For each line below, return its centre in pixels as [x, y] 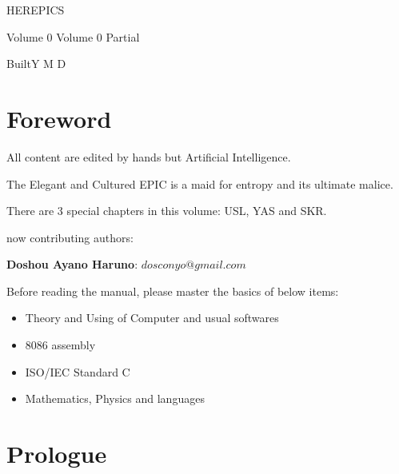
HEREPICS [36, 10]
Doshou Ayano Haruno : [72, 264]
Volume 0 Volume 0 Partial [73, 36]
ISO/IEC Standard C [78, 371]
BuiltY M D [36, 64]
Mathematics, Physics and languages [115, 398]
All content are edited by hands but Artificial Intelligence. [149, 156]
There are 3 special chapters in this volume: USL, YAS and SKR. [167, 211]
